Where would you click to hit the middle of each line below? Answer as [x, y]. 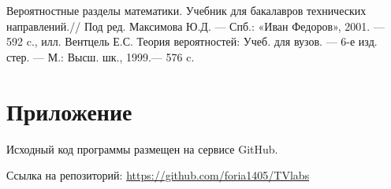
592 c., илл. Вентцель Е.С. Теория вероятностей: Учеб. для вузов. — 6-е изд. [192, 41]
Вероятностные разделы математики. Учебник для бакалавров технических [186, 10]
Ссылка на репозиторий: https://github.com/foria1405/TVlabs [158, 175]
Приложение [69, 111]
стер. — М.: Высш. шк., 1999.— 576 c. [101, 56]
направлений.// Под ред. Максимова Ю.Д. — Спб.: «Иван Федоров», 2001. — [195, 26]
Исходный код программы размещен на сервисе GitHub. [142, 148]
